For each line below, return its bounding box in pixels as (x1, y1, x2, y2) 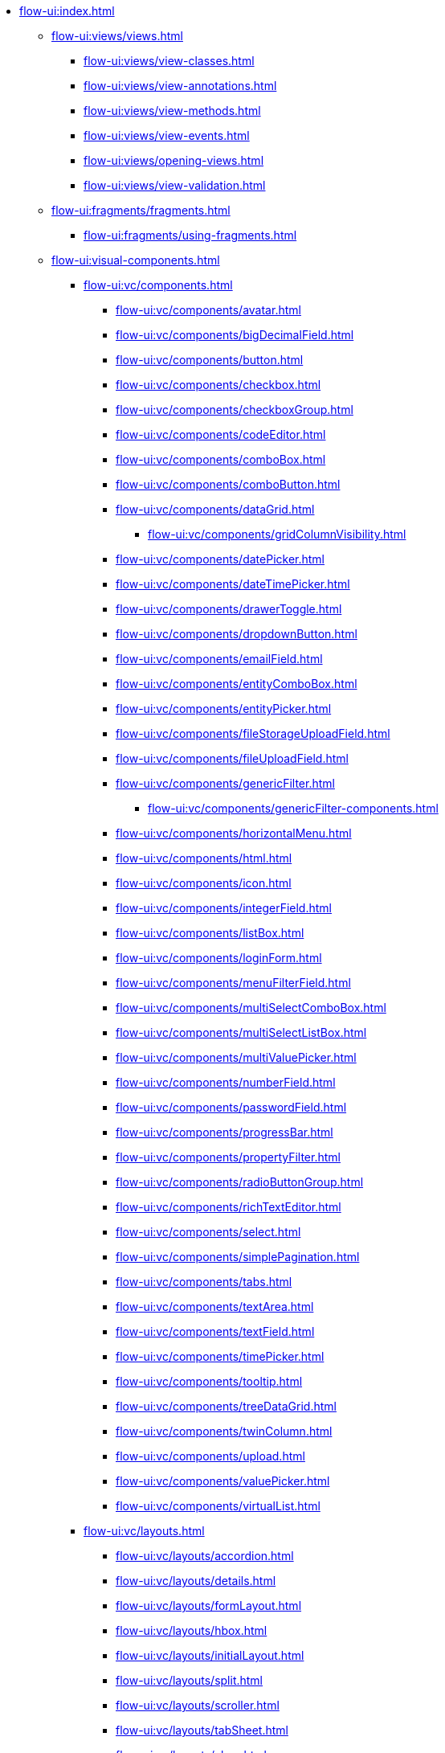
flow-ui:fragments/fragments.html (51, 203, 231, 217)
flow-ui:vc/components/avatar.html (116, 303, 301, 317)
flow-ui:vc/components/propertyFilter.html (116, 1150, 341, 1164)
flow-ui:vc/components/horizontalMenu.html (116, 826, 352, 840)
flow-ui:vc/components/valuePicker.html (116, 1474, 330, 1488)
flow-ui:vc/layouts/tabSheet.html (116, 1723, 288, 1737)
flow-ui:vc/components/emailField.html (116, 652, 323, 666)
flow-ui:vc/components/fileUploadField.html (116, 752, 349, 765)
